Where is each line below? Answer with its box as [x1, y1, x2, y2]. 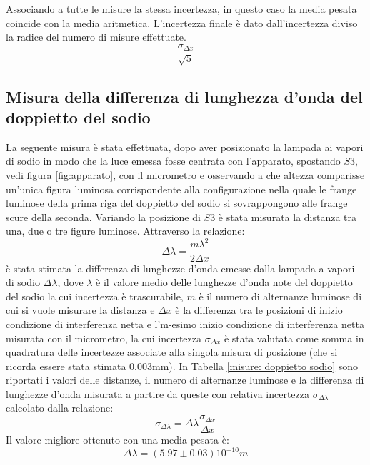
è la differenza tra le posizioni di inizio [175, 302, 343, 317]
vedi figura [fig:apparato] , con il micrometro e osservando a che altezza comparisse [6, 168, 365, 183]
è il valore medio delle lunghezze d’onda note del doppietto [96, 275, 353, 290]
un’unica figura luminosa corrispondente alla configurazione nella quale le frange [6, 181, 357, 196]
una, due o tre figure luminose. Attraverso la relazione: [6, 223, 245, 238]
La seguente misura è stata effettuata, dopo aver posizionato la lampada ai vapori [6, 139, 364, 154]
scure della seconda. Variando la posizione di [6, 209, 201, 224]
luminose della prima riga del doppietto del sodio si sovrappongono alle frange [6, 195, 348, 210]
